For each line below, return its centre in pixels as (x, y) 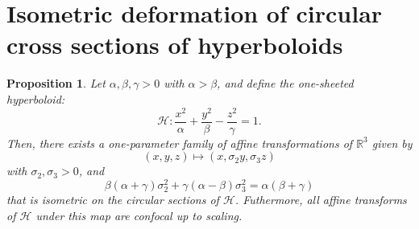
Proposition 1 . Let (56, 83)
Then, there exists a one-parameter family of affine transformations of (180, 143)
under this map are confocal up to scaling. (139, 215)
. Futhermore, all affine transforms (321, 200)
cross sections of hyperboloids (175, 45)
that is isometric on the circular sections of (113, 200)
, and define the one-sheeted (285, 83)
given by (392, 143)
